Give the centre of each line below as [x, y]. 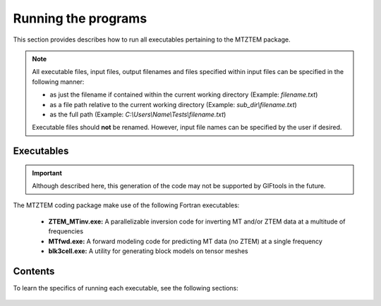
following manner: [58, 82]
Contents [34, 271]
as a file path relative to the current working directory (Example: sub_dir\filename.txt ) [174, 104]
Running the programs [80, 18]
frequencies [66, 231]
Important [47, 173]
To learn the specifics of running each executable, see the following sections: [126, 288]
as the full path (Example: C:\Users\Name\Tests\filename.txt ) [138, 114]
